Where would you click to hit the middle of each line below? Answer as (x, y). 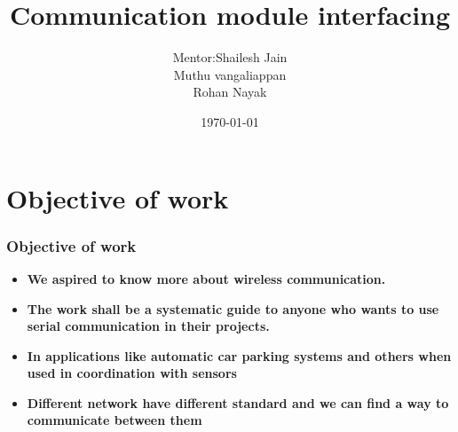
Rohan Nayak (230, 92)
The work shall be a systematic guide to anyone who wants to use (233, 308)
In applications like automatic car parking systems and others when (239, 355)
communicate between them (114, 420)
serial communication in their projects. (148, 326)
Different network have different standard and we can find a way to (238, 402)
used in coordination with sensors (132, 373)
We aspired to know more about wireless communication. (206, 278)
